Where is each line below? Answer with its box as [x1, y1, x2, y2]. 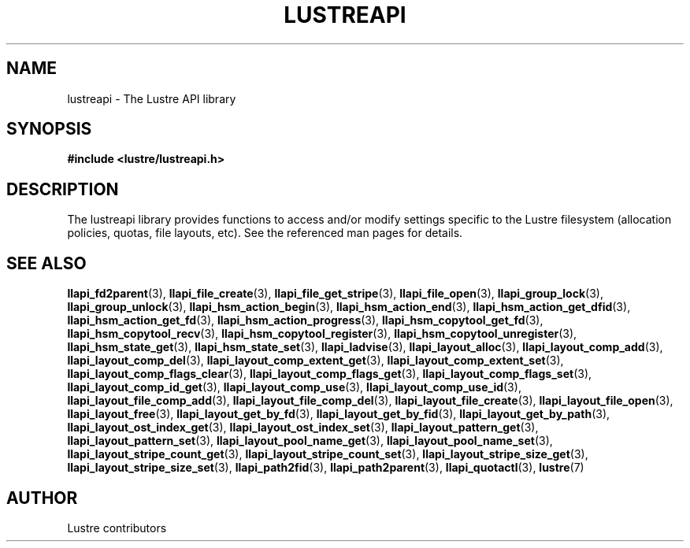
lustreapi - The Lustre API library [67, 91, 236, 106]
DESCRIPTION [6, 179, 119, 199]
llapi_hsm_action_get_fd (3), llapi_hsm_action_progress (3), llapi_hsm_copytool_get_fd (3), [67, 313, 543, 328]
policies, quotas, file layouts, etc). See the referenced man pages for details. [67, 226, 463, 240]
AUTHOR [6, 487, 78, 508]
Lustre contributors [67, 520, 167, 535]
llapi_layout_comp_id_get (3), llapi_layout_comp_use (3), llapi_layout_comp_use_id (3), [67, 380, 521, 394]
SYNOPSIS [6, 119, 92, 139]
